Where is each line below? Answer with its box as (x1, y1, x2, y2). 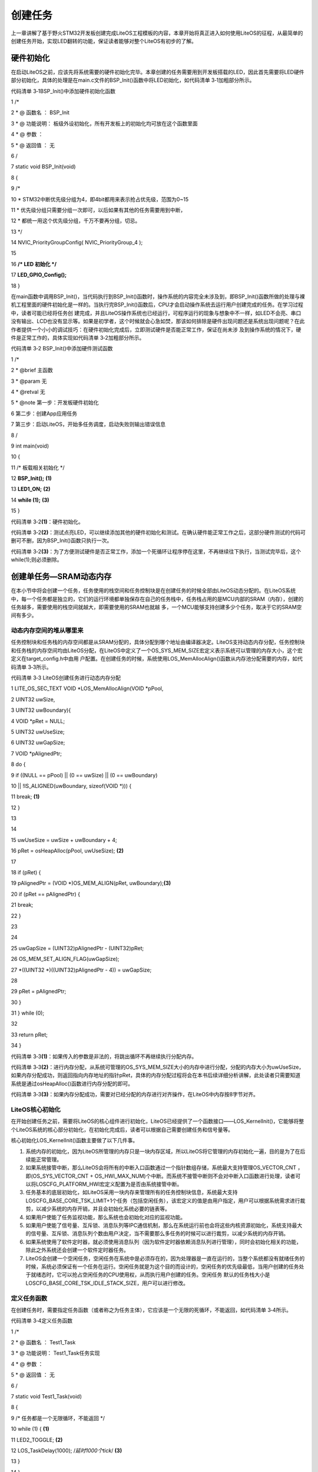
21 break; (11, 901, 34, 909)
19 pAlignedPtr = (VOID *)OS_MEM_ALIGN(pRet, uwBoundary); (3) (11, 880, 171, 887)
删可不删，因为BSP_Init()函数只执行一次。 (11, 537, 112, 544)
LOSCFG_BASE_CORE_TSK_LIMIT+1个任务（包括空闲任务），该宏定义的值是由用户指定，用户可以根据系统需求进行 (25, 1197, 300, 1204)
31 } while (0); (11, 1010, 45, 1017)
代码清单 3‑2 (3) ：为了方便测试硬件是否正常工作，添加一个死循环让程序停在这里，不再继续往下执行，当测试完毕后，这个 (11, 548, 302, 555)
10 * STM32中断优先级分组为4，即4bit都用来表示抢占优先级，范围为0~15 (11, 195, 188, 203)
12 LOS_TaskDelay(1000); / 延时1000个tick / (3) (11, 1447, 122, 1454)
